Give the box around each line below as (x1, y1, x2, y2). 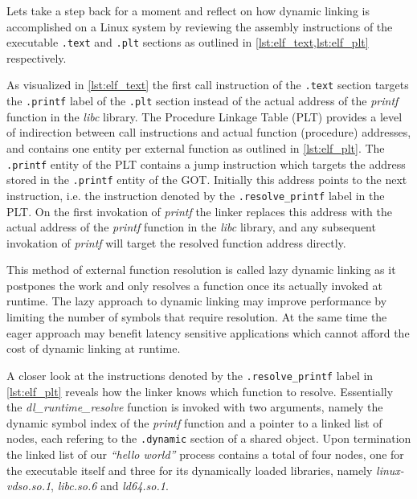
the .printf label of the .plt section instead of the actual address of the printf (6, 92, 399, 109)
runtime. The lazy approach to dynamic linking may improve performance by (6, 292, 387, 309)
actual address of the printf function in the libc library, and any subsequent (6, 219, 376, 235)
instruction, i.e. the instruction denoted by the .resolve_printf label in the (6, 186, 385, 203)
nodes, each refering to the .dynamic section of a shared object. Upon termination (6, 430, 411, 447)
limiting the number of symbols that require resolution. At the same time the (6, 309, 387, 325)
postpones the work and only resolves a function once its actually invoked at (6, 276, 382, 293)
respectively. (6, 49, 67, 66)
